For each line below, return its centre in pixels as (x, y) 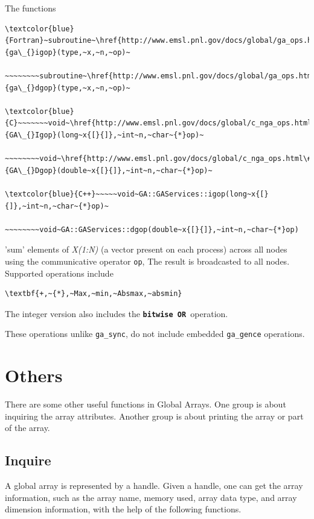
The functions (30, 8)
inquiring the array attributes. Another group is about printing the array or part (154, 416)
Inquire (28, 460)
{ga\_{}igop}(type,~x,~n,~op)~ (68, 52)
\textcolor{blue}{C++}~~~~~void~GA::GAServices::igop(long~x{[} (137, 194)
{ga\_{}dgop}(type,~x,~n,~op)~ (68, 88)
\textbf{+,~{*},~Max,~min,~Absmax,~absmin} (94, 294)
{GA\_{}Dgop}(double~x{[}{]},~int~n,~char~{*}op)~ (109, 170)
